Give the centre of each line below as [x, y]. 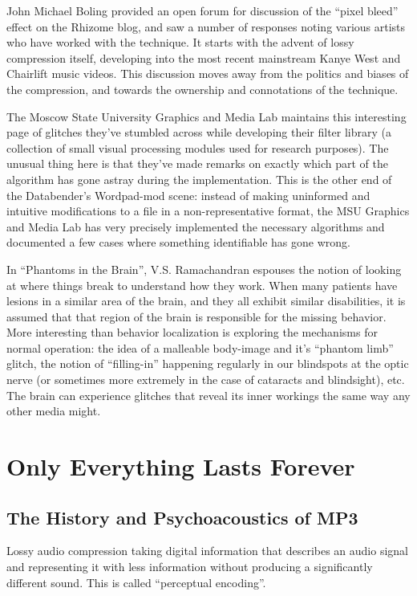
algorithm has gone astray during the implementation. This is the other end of [199, 179]
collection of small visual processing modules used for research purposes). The [198, 147]
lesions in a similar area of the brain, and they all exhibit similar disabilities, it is [206, 301]
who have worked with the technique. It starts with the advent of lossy [180, 42]
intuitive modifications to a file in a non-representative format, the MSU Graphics [208, 211]
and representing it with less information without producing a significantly [190, 567]
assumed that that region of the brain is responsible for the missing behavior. [196, 316]
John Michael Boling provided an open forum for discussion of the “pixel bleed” [202, 10]
